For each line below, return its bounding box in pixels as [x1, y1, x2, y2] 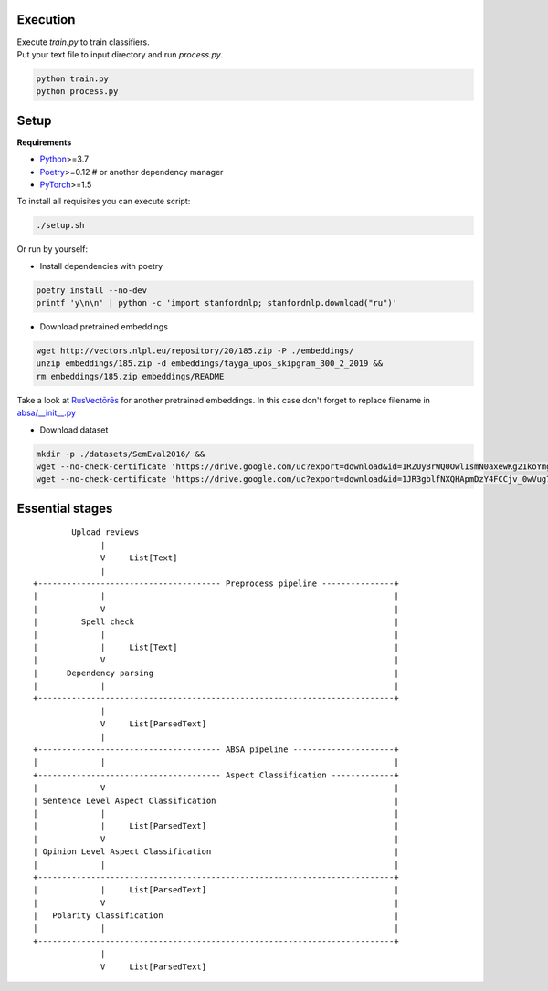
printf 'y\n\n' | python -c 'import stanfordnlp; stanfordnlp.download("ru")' [36, 297, 397, 308]
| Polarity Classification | [33, 911, 399, 921]
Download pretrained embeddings [39, 321, 169, 332]
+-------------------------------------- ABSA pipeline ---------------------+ [33, 745, 399, 755]
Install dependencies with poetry [39, 260, 163, 271]
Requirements [16, 137, 72, 148]
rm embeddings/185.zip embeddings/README [36, 370, 225, 381]
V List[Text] [100, 553, 178, 563]
